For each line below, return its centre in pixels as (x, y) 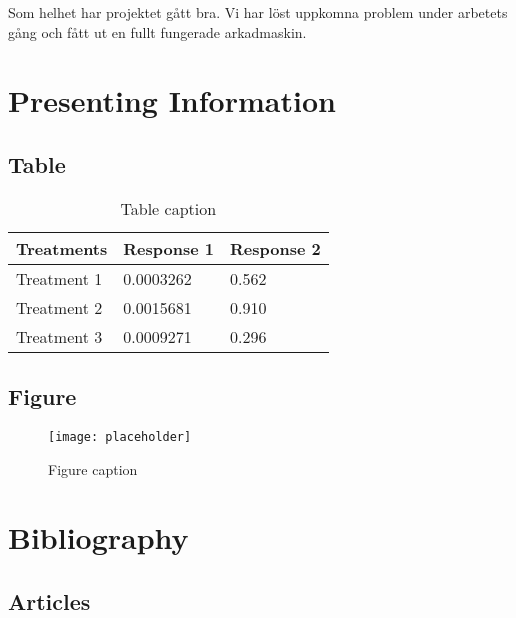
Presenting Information (172, 100)
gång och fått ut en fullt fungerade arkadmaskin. (157, 31)
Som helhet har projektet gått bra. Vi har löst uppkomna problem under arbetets (258, 12)
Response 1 (168, 248)
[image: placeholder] (120, 436)
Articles (49, 600)
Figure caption (93, 468)
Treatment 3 (59, 336)
